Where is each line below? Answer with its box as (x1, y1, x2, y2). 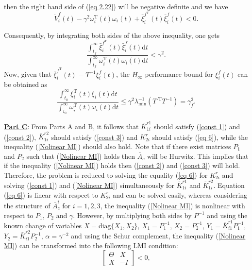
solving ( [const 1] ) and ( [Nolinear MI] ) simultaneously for (4, 180, 174, 190)
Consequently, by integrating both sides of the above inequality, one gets (4, 30, 220, 40)
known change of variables (4, 220, 82, 230)
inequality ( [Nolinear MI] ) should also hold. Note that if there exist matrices (4, 141, 231, 151)
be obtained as (4, 79, 48, 89)
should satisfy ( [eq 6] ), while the (152, 132, 248, 142)
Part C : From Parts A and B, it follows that (4, 121, 139, 131)
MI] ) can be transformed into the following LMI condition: (4, 240, 178, 250)
